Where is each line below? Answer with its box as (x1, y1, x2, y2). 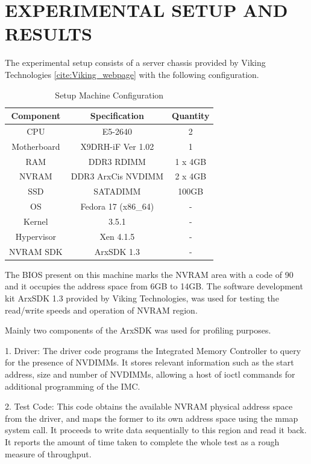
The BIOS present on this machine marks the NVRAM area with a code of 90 (5, 268, 294, 280)
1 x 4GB (175, 155, 207, 167)
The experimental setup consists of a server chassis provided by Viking (5, 56, 266, 69)
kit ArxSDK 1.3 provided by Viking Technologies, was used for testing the (5, 291, 279, 304)
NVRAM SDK (9, 245, 63, 257)
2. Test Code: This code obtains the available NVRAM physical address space (5, 400, 293, 413)
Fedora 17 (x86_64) (80, 200, 154, 213)
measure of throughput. (5, 447, 92, 460)
